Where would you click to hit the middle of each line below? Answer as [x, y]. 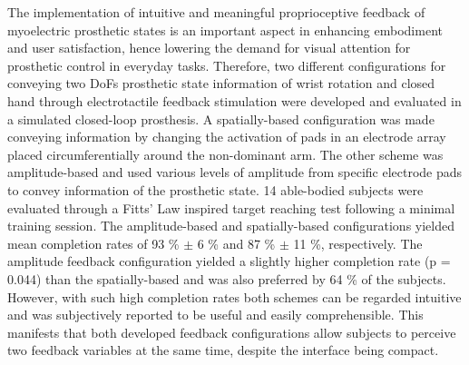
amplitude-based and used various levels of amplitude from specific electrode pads [235, 172]
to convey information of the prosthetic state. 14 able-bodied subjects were [215, 189]
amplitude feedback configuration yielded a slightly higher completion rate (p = [229, 261]
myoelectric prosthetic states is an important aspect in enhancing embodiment [225, 30]
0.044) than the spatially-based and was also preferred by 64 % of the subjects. [227, 278]
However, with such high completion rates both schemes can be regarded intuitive [234, 296]
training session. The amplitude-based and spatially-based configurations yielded [231, 226]
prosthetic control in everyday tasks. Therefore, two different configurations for [227, 65]
